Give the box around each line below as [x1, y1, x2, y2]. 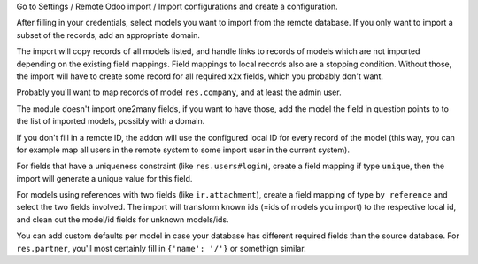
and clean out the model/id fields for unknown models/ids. [16, 214, 229, 225]
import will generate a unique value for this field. [16, 173, 193, 183]
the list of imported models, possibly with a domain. [16, 116, 205, 127]
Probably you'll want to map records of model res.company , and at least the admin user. [16, 87, 342, 97]
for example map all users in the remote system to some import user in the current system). [16, 144, 350, 155]
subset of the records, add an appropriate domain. [16, 29, 201, 40]
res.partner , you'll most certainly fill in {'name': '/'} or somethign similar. [16, 243, 306, 253]
